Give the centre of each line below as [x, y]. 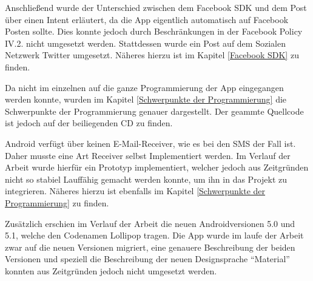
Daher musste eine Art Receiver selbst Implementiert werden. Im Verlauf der [148, 155]
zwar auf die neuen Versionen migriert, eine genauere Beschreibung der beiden [150, 247]
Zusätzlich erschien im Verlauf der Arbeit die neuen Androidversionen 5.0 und [150, 223]
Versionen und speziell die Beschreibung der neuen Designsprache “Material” [147, 259]
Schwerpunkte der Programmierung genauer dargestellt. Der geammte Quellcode [154, 111]
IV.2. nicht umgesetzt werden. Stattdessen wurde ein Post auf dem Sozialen [145, 43]
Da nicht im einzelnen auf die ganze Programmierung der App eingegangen [144, 87]
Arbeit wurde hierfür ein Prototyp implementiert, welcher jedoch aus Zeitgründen [157, 167]
